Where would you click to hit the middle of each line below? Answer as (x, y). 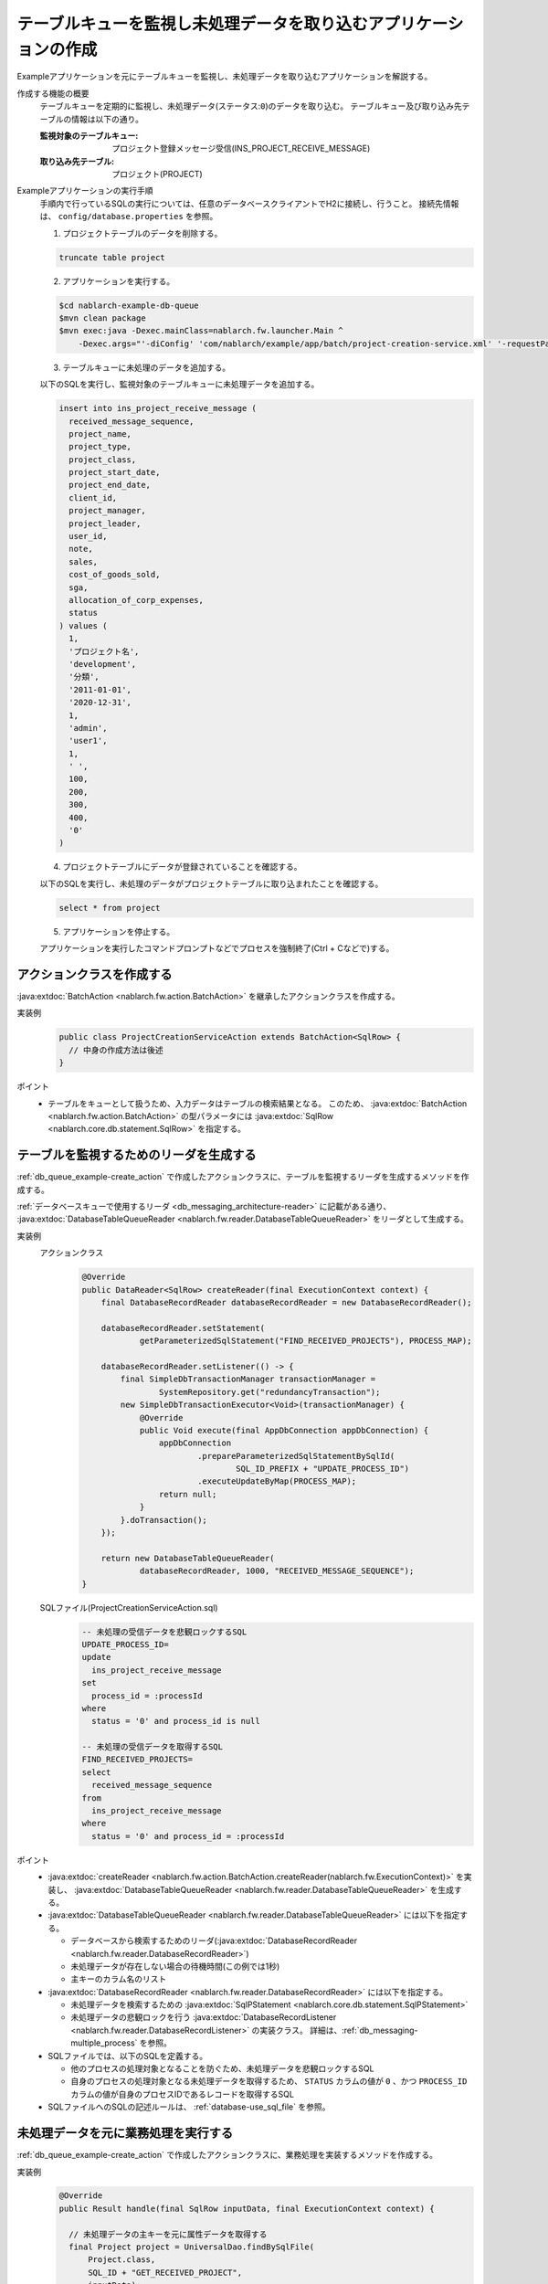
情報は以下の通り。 (107, 119)
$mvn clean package (102, 318)
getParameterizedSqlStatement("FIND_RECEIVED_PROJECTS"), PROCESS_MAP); (306, 1341)
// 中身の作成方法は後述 (116, 1050)
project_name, (100, 434)
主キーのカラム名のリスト (119, 1979)
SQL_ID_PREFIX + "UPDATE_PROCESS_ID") (323, 1469)
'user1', (88, 741)
